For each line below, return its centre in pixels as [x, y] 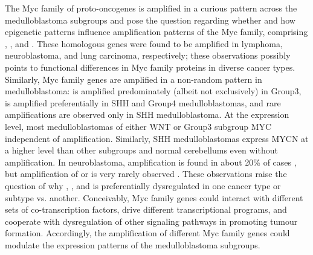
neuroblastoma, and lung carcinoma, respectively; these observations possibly [148, 55]
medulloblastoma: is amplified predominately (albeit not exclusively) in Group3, [153, 91]
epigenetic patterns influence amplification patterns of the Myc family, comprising [156, 32]
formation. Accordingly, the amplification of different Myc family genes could [147, 233]
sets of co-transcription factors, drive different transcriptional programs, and [146, 209]
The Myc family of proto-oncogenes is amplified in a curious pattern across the [151, 8]
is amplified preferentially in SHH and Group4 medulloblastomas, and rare [143, 102]
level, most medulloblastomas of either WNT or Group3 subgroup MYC [138, 126]
